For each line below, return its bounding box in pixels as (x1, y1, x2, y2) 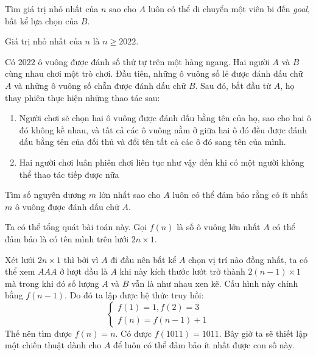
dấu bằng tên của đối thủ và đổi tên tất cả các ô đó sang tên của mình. (19, 135, 286, 148)
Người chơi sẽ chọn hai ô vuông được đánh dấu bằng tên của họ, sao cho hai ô (19, 111, 312, 124)
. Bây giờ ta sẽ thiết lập (219, 326, 308, 339)
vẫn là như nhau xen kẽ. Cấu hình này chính (131, 276, 298, 289)
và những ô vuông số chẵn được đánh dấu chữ (14, 79, 186, 91)
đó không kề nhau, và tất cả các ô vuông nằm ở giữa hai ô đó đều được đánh (19, 123, 307, 136)
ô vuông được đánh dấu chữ (15, 200, 119, 213)
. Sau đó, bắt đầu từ (195, 79, 272, 91)
